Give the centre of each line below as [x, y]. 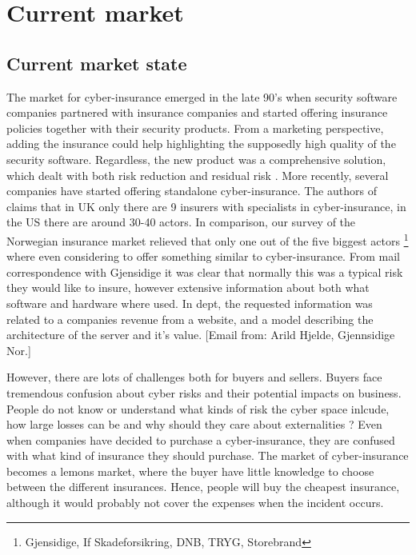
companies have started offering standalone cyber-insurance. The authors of [192, 191]
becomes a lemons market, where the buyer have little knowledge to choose [190, 471]
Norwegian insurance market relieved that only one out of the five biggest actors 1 [208, 239]
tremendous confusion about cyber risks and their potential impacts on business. [204, 392]
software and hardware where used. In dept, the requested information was [190, 303]
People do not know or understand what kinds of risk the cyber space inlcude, [198, 408]
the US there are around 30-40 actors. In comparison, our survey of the [181, 222]
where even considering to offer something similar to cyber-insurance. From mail [203, 256]
